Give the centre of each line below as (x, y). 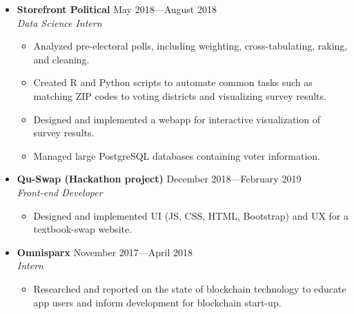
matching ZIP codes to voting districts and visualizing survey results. (180, 95)
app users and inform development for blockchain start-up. (157, 302)
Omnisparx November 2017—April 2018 (105, 252)
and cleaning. (61, 59)
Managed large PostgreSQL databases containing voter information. (177, 155)
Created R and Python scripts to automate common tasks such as (173, 82)
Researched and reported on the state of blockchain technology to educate (190, 288)
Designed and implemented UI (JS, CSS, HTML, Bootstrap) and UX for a (191, 215)
